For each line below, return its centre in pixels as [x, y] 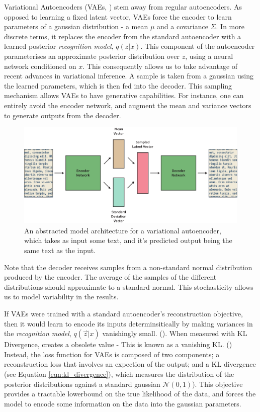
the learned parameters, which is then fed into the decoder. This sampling [118, 85]
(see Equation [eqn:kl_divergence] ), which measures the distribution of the [119, 374]
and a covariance [183, 26]
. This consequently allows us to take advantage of [160, 66]
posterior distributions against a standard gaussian [82, 384]
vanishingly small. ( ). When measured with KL [175, 333]
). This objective [218, 384]
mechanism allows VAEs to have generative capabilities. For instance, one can [124, 95]
